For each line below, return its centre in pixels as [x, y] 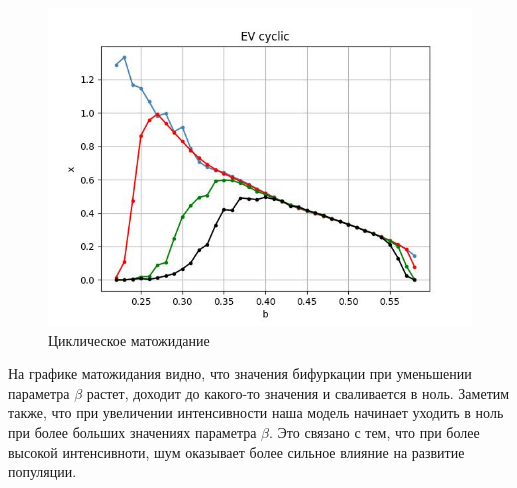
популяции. [42, 471]
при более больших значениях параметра [132, 431]
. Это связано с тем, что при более [374, 431]
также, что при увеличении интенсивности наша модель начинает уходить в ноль [256, 412]
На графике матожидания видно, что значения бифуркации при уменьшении [240, 373]
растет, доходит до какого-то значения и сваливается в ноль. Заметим [298, 392]
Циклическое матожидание [129, 339]
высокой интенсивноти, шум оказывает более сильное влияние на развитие [236, 451]
